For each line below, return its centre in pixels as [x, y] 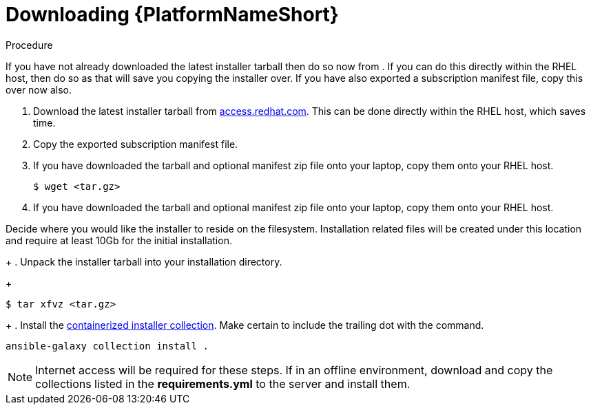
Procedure [29, 45]
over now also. [39, 89]
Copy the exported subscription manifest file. [136, 144]
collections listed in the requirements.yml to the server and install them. [223, 384]
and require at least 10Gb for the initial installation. [119, 240]
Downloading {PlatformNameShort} [172, 14]
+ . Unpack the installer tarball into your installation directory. [144, 261]
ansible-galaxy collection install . [107, 346]
